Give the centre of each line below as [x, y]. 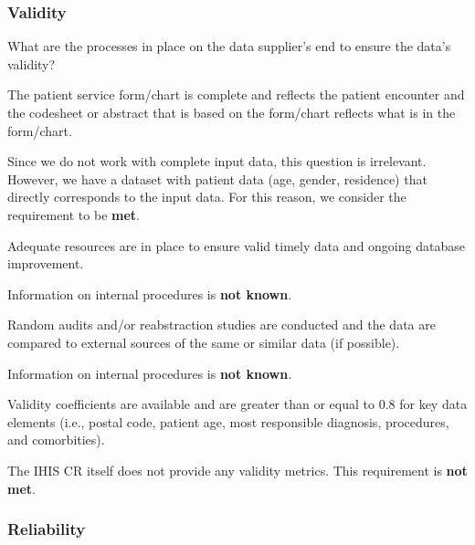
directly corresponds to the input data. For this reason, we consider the [207, 197]
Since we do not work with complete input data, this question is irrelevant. [217, 161]
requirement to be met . [74, 214]
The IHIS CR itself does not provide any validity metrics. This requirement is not [237, 470]
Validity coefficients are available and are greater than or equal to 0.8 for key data [237, 404]
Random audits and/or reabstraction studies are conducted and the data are [222, 325]
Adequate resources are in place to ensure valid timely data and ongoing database [236, 245]
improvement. [46, 263]
